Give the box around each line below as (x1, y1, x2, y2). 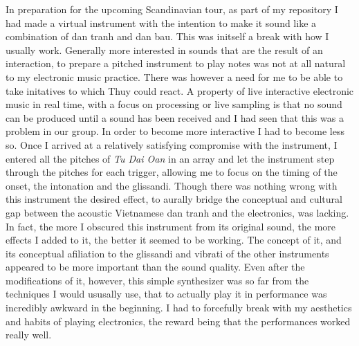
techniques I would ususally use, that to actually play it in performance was (6, 286, 327, 301)
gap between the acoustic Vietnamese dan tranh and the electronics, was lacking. (6, 205, 349, 219)
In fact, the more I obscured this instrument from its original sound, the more (6, 219, 336, 233)
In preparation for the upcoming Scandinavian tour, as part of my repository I (6, 2, 338, 16)
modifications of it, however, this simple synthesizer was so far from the (6, 273, 309, 287)
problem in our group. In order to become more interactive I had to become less (6, 124, 344, 138)
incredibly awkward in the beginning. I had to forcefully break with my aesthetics (6, 300, 352, 315)
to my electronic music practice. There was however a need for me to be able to (6, 69, 343, 84)
